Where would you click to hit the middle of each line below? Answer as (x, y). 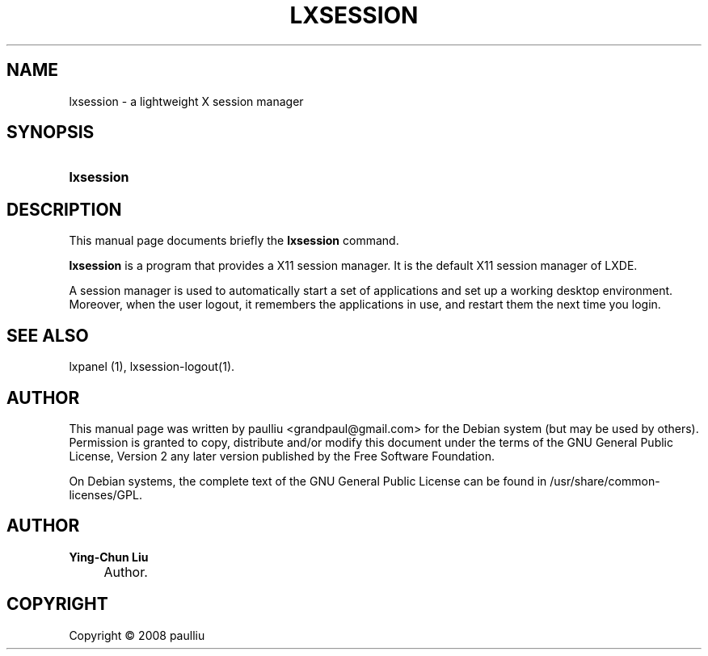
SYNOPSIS (51, 132)
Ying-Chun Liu (109, 557)
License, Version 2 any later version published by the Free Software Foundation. (282, 456)
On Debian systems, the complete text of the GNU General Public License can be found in (308, 481)
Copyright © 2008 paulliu (137, 635)
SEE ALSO (48, 335)
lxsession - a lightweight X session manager (186, 101)
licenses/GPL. (105, 494)
